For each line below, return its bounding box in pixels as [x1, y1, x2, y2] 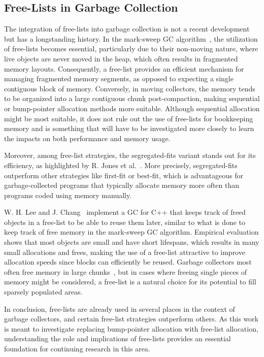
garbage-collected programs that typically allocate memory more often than [4, 180, 240, 190]
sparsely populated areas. [4, 286, 83, 297]
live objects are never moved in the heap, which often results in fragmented [4, 53, 238, 63]
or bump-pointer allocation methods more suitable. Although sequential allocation [4, 103, 260, 113]
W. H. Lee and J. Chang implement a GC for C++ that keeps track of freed [4, 207, 246, 217]
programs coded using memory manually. [4, 189, 132, 200]
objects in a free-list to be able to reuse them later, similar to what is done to [4, 216, 245, 227]
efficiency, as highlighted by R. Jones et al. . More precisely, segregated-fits [4, 159, 238, 170]
